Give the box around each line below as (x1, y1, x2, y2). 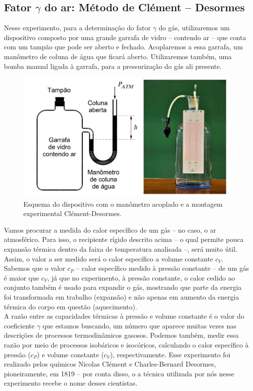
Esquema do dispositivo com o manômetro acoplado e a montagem (23, 198, 223, 209)
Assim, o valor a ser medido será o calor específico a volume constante (4, 253, 214, 263)
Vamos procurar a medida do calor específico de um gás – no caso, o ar (4, 224, 216, 235)
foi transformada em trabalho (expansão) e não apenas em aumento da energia (4, 291, 239, 302)
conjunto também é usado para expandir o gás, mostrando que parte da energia (4, 282, 242, 292)
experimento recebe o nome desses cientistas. (4, 378, 137, 388)
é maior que (4, 272, 39, 282)
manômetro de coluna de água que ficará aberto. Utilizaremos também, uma (4, 51, 232, 61)
